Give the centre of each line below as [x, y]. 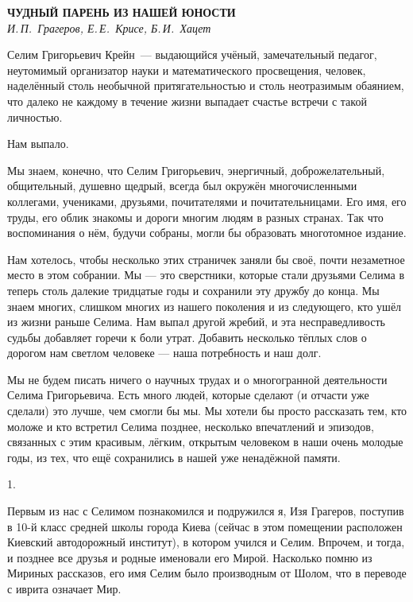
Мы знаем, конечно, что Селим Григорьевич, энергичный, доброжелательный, [196, 170]
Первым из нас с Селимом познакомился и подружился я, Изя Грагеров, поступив [206, 511]
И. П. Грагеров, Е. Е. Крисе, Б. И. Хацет [109, 27]
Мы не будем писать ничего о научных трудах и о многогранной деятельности [197, 379]
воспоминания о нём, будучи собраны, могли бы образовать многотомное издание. [207, 233]
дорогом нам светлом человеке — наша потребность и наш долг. [164, 353]
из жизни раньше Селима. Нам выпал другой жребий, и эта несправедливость [196, 322]
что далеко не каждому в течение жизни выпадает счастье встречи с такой [187, 101]
